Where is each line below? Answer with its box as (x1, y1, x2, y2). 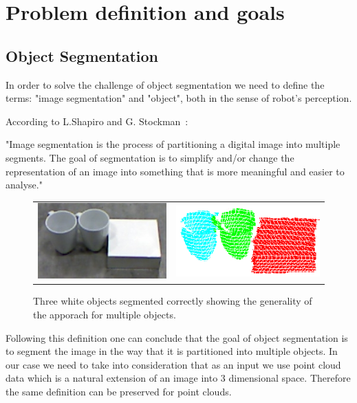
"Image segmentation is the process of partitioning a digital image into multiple (6, 137, 340, 151)
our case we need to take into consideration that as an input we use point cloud (6, 357, 341, 371)
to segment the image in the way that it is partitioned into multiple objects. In (6, 344, 338, 358)
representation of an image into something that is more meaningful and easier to (6, 164, 345, 178)
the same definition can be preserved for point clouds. (6, 384, 232, 398)
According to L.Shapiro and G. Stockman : (6, 113, 188, 128)
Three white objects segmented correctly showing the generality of (33, 294, 312, 308)
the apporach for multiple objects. (33, 307, 176, 321)
